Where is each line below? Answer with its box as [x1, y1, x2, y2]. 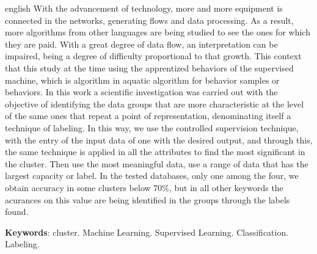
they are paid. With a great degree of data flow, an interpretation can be [5, 37, 278, 50]
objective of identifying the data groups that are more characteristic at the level [5, 97, 304, 110]
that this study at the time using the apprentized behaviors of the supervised [5, 61, 294, 74]
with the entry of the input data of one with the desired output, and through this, [5, 133, 313, 146]
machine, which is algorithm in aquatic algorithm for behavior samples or [5, 73, 280, 86]
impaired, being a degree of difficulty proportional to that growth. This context [5, 49, 302, 62]
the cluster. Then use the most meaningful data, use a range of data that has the [5, 157, 308, 170]
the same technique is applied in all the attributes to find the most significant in [5, 145, 305, 158]
